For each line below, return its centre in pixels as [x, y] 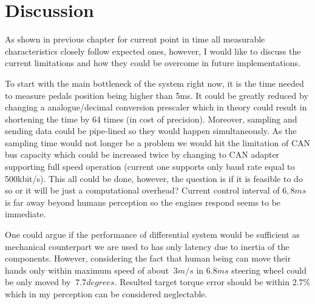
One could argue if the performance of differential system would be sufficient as [152, 235]
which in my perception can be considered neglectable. [106, 294]
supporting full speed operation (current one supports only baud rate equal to [150, 167]
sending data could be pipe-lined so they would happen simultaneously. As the [151, 131]
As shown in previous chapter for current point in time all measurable [135, 39]
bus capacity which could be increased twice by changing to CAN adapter [142, 154]
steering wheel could [269, 270]
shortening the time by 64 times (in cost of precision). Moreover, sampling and [151, 119]
